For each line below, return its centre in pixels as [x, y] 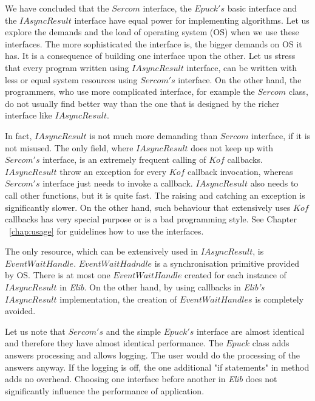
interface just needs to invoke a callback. [118, 183]
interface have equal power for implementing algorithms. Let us [192, 20]
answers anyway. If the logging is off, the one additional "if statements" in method [157, 367]
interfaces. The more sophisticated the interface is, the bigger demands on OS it [154, 43]
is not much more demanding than [154, 135]
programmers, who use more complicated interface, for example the [130, 91]
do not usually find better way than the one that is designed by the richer [142, 103]
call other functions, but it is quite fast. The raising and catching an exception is [155, 195]
